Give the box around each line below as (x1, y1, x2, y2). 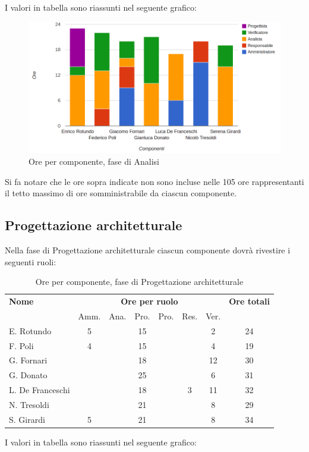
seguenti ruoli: (5, 255, 56, 268)
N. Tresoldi (9, 398, 49, 410)
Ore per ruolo (121, 294, 178, 307)
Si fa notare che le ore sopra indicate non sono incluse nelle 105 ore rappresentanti (5, 175, 304, 187)
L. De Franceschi (9, 384, 70, 396)
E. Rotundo (9, 324, 52, 337)
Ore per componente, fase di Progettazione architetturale (35, 275, 244, 288)
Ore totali (229, 294, 270, 307)
